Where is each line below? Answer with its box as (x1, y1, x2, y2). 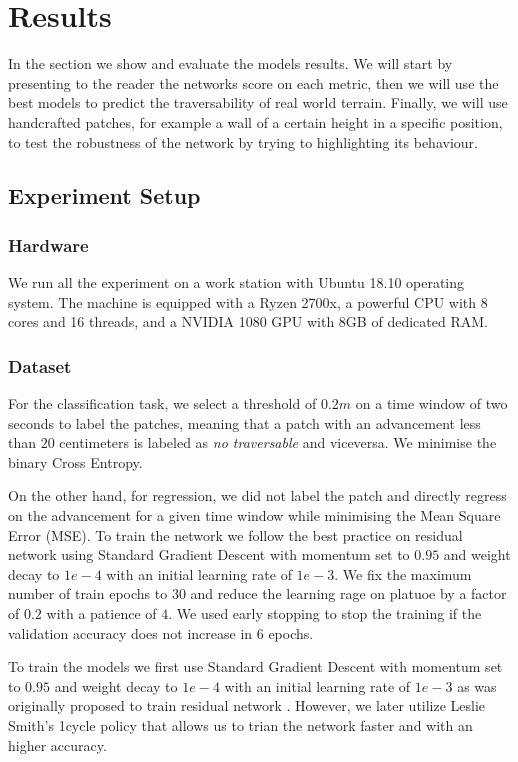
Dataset (8, 353, 72, 378)
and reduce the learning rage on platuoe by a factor (190, 583, 507, 604)
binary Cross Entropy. (8, 451, 143, 472)
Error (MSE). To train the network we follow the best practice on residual (8, 524, 463, 545)
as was (457, 675, 497, 696)
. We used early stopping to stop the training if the (168, 603, 482, 624)
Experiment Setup (8, 180, 201, 211)
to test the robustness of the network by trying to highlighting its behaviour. (8, 131, 478, 152)
